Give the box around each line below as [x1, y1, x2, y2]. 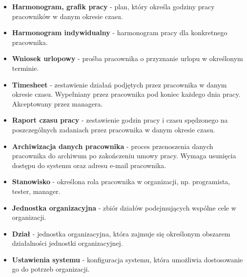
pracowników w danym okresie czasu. [12, 11, 123, 21]
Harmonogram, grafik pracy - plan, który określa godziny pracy [12, 1, 215, 11]
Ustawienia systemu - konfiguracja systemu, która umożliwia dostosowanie [12, 254, 243, 264]
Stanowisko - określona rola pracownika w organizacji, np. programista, [12, 176, 230, 187]
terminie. [12, 63, 39, 73]
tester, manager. [12, 186, 61, 196]
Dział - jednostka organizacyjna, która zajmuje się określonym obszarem [12, 228, 230, 238]
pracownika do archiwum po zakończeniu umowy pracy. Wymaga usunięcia [12, 150, 236, 161]
